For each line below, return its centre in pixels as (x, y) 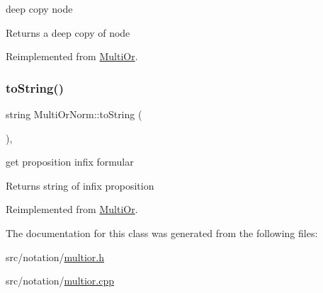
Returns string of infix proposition (80, 185)
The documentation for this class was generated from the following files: (162, 232)
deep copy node (39, 8)
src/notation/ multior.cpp (60, 281)
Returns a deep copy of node (68, 32)
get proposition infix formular (70, 162)
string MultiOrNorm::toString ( (74, 114)
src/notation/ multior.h (55, 257)
